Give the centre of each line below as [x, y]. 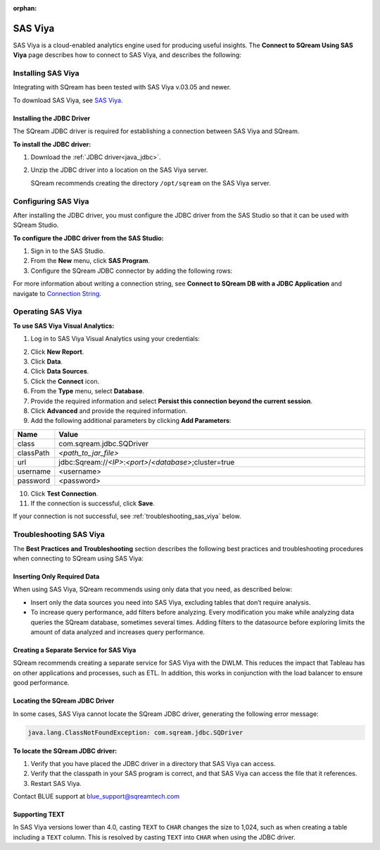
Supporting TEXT [39, 815]
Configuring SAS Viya [51, 201]
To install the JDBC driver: [52, 144]
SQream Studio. [36, 225]
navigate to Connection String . [57, 293]
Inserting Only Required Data [56, 577]
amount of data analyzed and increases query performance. [118, 632]
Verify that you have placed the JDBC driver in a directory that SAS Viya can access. [153, 763]
